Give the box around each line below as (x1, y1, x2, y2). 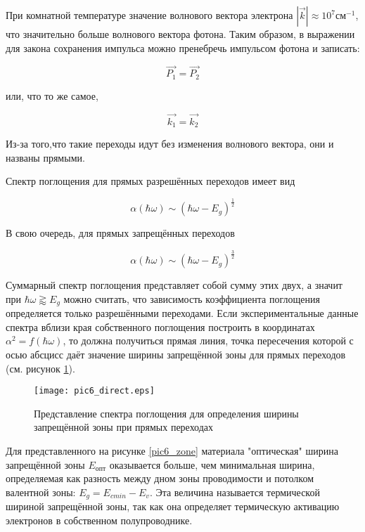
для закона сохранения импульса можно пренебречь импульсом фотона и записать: (6, 40, 360, 55)
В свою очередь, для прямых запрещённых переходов (6, 226, 235, 240)
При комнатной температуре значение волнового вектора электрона (6, 8, 293, 22)
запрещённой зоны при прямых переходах (34, 420, 214, 434)
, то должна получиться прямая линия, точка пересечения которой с (63, 333, 354, 348)
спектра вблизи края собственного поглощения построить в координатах (6, 319, 315, 334)
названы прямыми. (6, 150, 85, 164)
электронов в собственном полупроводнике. (6, 512, 193, 527)
